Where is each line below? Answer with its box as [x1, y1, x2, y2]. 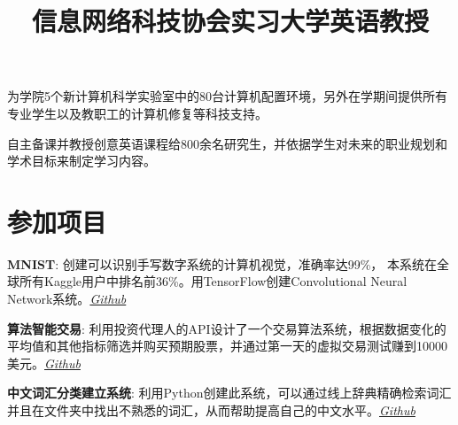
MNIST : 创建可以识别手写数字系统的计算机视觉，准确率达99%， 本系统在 [7, 254, 438, 273]
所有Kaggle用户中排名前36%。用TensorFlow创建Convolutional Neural [19, 272, 408, 290]
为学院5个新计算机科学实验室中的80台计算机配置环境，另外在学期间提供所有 [7, 87, 447, 105]
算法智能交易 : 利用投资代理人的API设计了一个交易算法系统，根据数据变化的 [7, 319, 446, 337]
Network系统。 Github [7, 290, 127, 308]
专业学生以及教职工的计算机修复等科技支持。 [7, 104, 268, 122]
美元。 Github [7, 353, 81, 372]
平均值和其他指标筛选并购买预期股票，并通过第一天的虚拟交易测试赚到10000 [7, 336, 447, 355]
